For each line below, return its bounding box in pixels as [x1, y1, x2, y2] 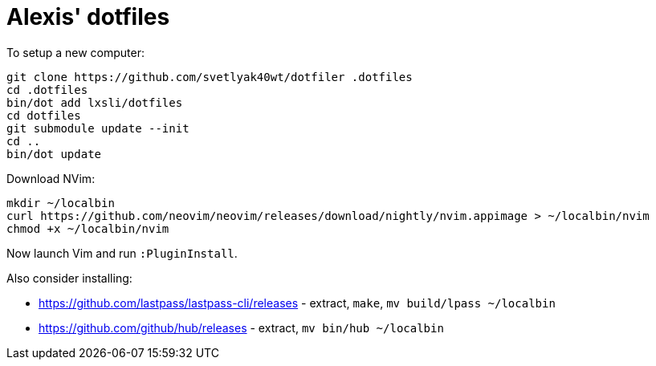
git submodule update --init [6, 121, 189, 135]
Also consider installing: [6, 270, 132, 285]
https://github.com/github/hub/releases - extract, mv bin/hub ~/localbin [39, 320, 444, 335]
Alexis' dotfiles [6, 3, 170, 31]
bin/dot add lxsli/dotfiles [6, 96, 183, 109]
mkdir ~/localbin [6, 196, 115, 209]
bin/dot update [6, 147, 102, 161]
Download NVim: [6, 171, 96, 185]
